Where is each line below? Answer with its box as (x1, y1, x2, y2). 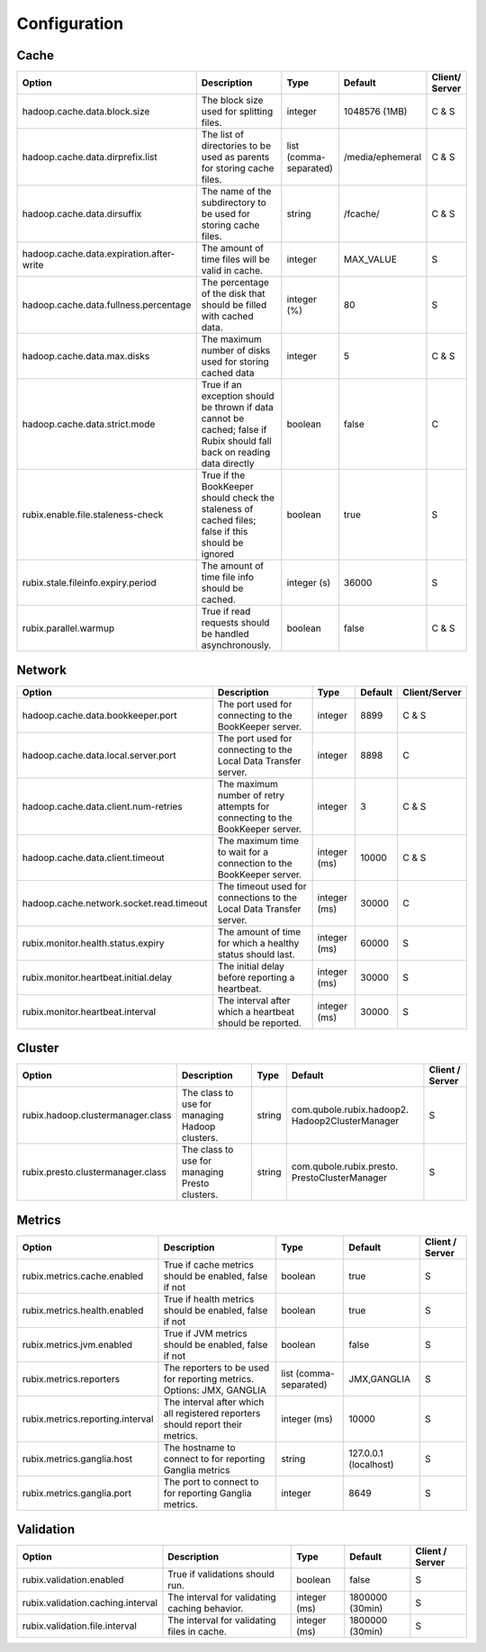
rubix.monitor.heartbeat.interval (22, 1005, 157, 1018)
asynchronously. (201, 639, 272, 651)
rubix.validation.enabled (22, 1574, 124, 1586)
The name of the (201, 185, 272, 198)
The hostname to (163, 1441, 236, 1453)
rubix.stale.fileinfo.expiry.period (22, 577, 157, 589)
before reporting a (217, 971, 295, 983)
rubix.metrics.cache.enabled (22, 1270, 144, 1282)
